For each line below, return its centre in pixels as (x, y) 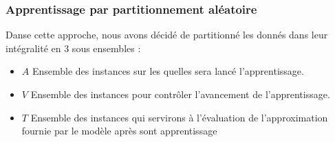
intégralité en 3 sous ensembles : (73, 48)
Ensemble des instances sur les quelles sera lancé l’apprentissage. (168, 71)
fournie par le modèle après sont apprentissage (119, 131)
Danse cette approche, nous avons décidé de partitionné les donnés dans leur (167, 35)
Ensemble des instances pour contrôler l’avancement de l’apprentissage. (180, 94)
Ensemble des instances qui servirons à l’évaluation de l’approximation (179, 117)
